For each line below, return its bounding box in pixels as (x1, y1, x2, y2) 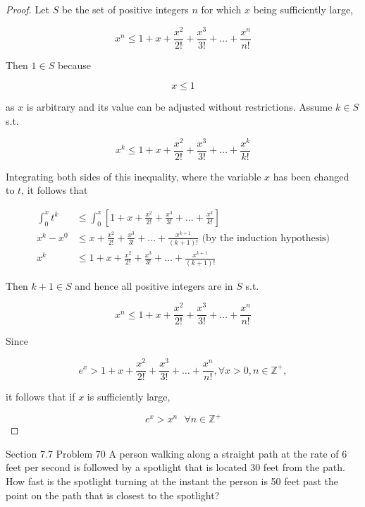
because (57, 57, 92, 72)
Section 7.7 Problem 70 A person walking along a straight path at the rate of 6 (6, 446, 347, 460)
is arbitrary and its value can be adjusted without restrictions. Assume (26, 99, 333, 114)
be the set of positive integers (61, 2, 189, 16)
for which (201, 2, 242, 16)
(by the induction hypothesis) (202, 233, 330, 243)
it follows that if (6, 389, 75, 404)
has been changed (273, 169, 349, 183)
